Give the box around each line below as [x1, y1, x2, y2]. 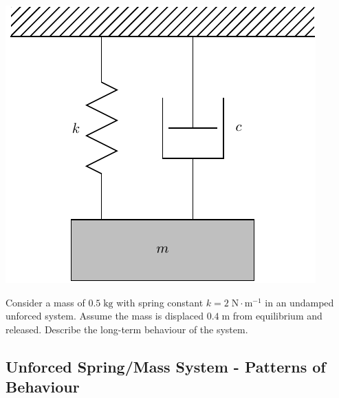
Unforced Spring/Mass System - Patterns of [6, 355, 326, 377]
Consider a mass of [6, 295, 85, 309]
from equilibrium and [232, 308, 322, 323]
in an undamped [265, 295, 334, 309]
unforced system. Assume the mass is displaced [6, 308, 204, 323]
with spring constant [116, 295, 204, 309]
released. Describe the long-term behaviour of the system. [6, 322, 248, 336]
